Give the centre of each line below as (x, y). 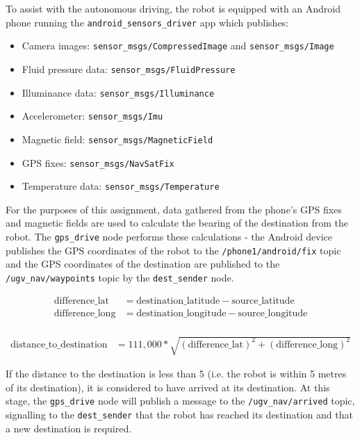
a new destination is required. (69, 428)
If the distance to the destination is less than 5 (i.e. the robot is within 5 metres (176, 374)
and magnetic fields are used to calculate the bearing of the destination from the (177, 223)
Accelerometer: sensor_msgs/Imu (92, 116)
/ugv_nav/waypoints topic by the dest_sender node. (120, 277)
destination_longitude (181, 313)
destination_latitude (178, 301)
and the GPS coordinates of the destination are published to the (143, 264)
